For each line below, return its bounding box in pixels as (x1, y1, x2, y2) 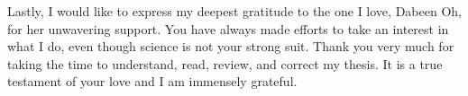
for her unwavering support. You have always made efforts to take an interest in (7, 19, 449, 38)
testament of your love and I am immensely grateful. (7, 72, 298, 91)
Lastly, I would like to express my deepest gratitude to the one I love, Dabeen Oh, (7, 2, 462, 20)
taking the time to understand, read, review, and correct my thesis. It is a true (7, 54, 443, 73)
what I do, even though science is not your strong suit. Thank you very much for (7, 37, 454, 56)
